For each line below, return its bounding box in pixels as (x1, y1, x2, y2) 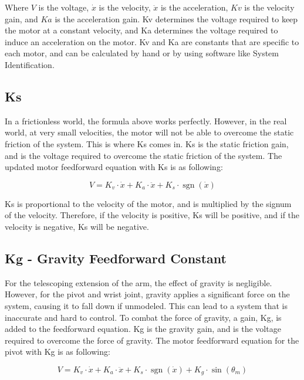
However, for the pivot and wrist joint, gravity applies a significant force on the (5, 288, 290, 300)
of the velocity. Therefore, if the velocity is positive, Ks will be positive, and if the (5, 209, 300, 221)
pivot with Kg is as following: (5, 345, 110, 358)
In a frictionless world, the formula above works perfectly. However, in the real (5, 114, 287, 127)
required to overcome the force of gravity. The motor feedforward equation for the (5, 334, 299, 346)
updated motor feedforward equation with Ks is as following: (5, 161, 223, 173)
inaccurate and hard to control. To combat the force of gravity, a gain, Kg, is (5, 311, 282, 323)
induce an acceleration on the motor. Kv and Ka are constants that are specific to (5, 35, 299, 48)
